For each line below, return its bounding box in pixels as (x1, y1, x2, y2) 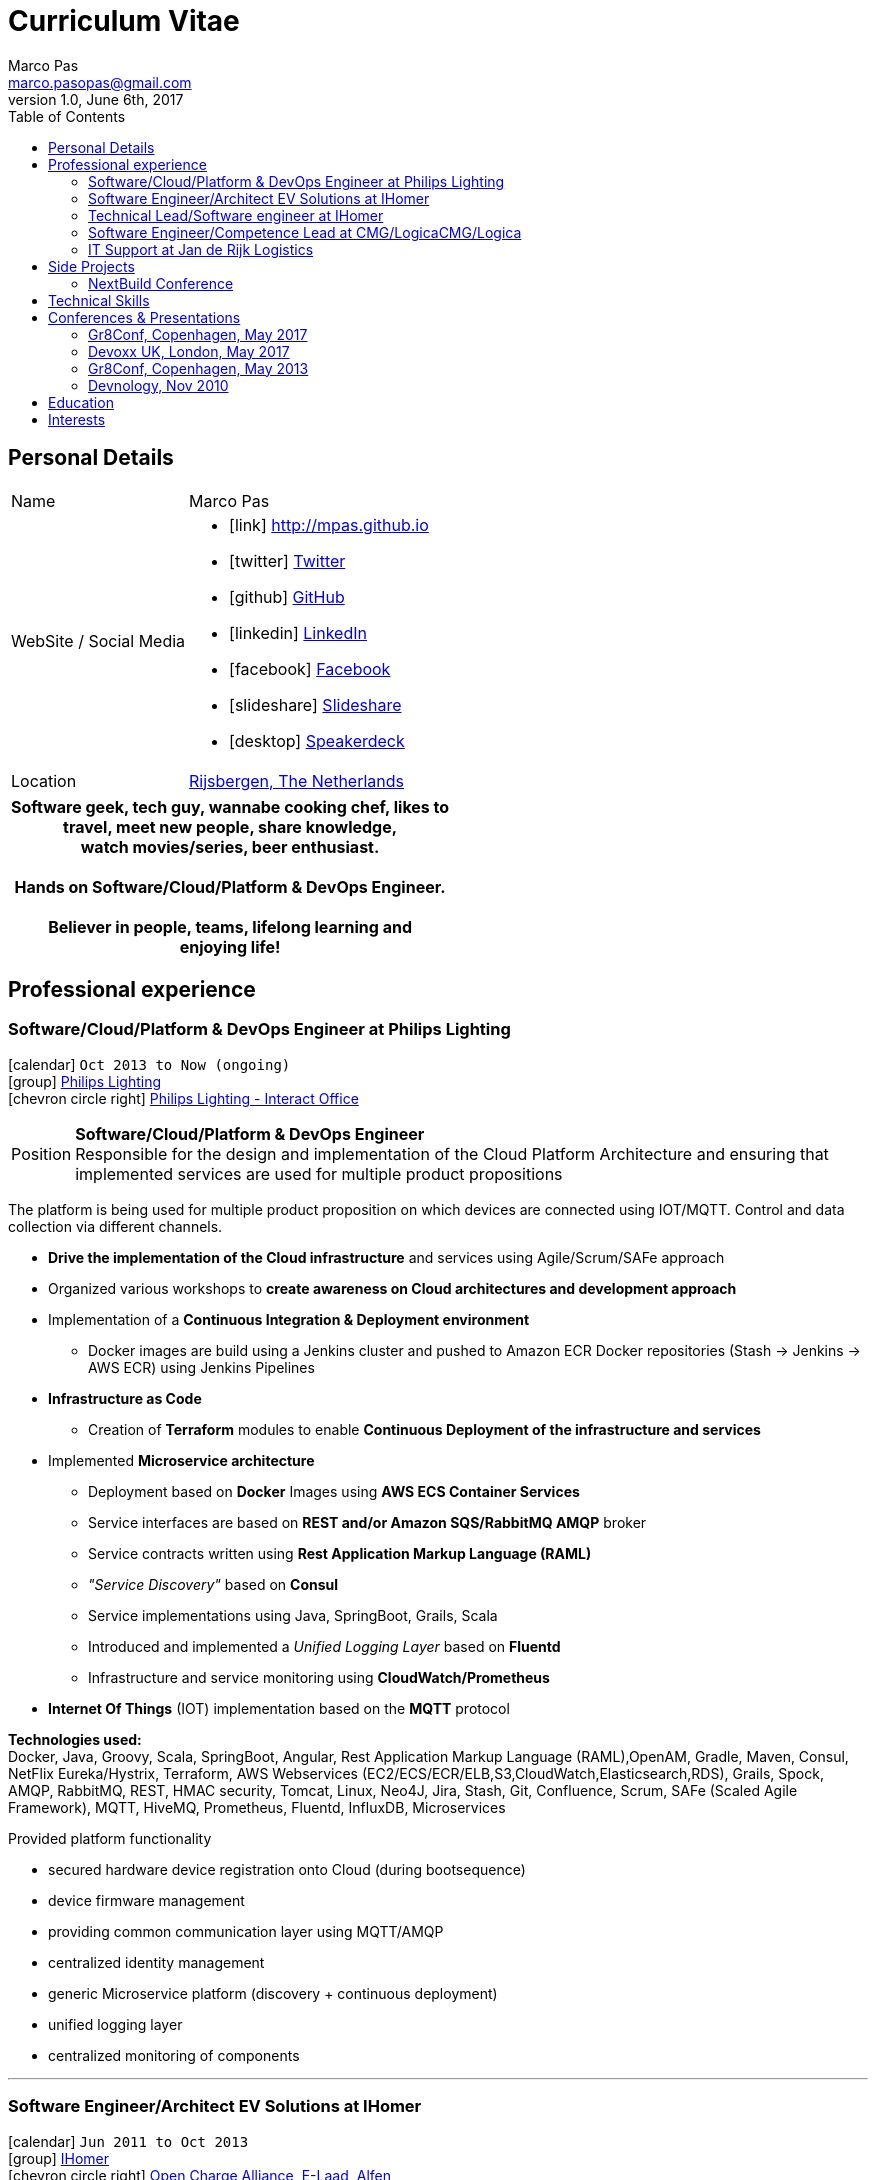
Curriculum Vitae (8, 4, 240, 38)
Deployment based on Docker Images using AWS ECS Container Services (88, 1482, 580, 1500)
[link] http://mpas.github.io (229, 514, 429, 535)
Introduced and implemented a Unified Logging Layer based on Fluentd (88, 1637, 561, 1655)
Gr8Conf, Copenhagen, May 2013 (88, 359, 309, 377)
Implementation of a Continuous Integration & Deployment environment (48, 1310, 530, 1328)
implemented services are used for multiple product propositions (75, 1163, 563, 1184)
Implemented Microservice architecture (48, 1451, 315, 1469)
